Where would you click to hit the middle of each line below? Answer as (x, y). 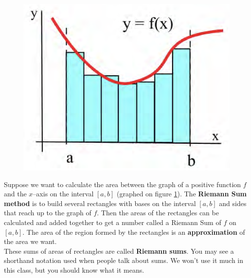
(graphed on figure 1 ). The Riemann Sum (182, 194)
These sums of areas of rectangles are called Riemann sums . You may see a (119, 251)
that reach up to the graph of (48, 213)
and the (15, 194)
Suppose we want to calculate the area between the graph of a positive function (123, 184)
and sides (233, 203)
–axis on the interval (63, 194)
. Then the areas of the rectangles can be (158, 213)
